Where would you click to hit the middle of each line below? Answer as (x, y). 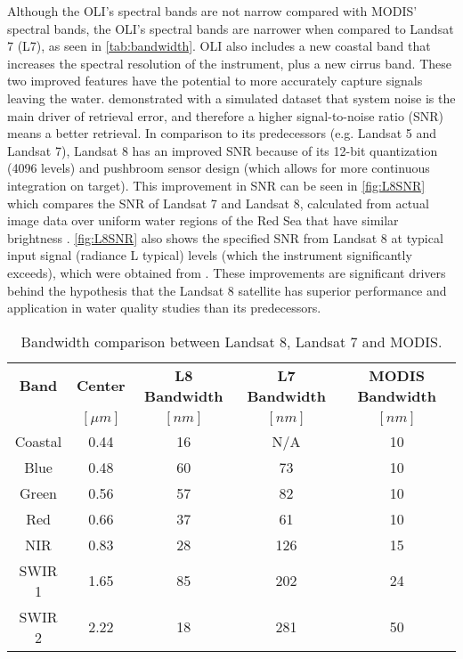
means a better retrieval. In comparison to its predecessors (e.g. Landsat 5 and (222, 133)
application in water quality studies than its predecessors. (164, 308)
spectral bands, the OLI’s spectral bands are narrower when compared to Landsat (231, 28)
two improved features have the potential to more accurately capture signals (215, 81)
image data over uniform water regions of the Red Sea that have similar (203, 220)
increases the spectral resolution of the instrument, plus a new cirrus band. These (229, 63)
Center (101, 386)
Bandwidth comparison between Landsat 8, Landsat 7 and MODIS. (231, 341)
